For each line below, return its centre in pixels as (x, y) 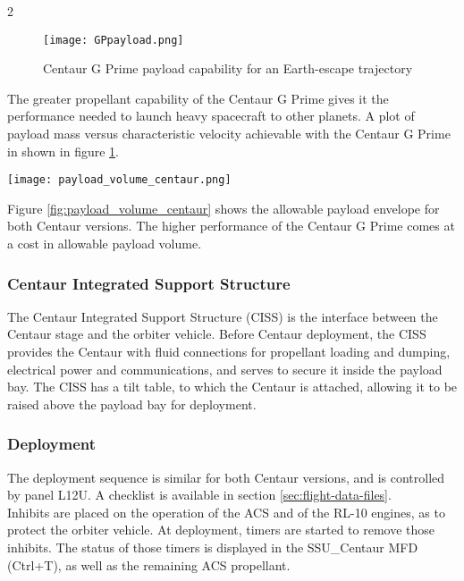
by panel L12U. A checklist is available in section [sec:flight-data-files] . (199, 495)
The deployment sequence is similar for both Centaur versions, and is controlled (226, 477)
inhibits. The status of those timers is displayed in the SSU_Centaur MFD (213, 547)
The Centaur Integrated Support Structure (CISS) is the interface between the (223, 316)
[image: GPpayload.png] (114, 40)
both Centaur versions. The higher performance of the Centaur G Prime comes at (231, 226)
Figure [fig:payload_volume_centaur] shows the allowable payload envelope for (224, 208)
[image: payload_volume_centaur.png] (119, 180)
